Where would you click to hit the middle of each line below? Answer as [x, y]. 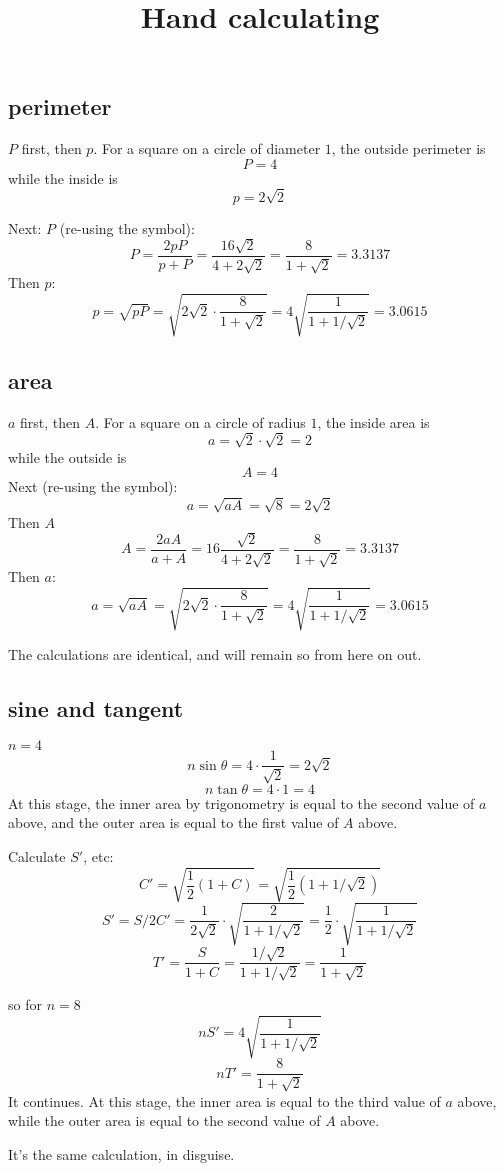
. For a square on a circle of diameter [207, 148]
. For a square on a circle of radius [200, 421]
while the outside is [67, 456]
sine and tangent [96, 707]
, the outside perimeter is [408, 148]
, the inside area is [373, 421]
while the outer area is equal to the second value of [164, 1120]
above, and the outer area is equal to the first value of [173, 822]
